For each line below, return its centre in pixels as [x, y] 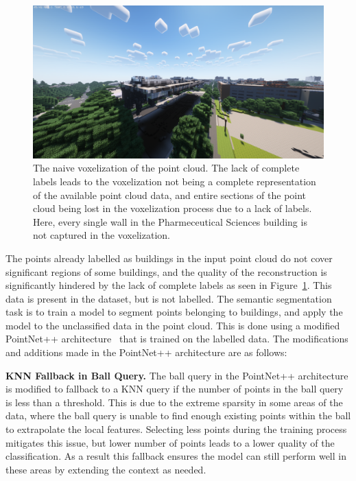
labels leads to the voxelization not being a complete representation [175, 181]
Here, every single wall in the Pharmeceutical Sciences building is [170, 221]
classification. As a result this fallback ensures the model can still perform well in [176, 456]
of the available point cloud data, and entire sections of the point [170, 195]
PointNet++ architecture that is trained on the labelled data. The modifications [177, 339]
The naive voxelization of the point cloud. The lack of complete [166, 168]
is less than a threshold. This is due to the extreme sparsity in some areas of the [174, 402]
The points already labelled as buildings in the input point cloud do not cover [169, 258]
